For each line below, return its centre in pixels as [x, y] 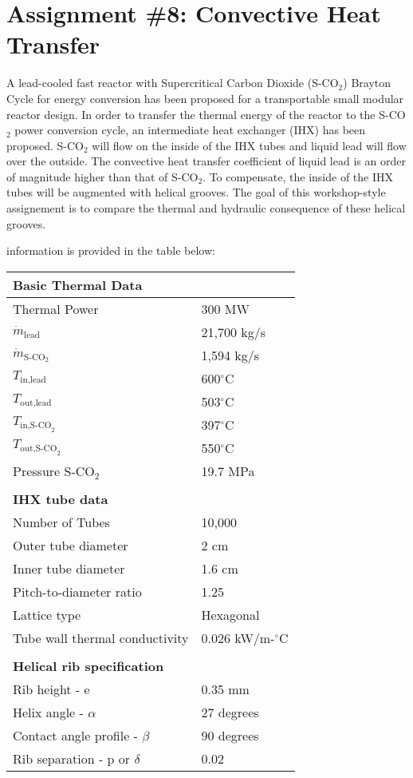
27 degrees [230, 712]
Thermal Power [56, 308]
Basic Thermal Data [78, 284]
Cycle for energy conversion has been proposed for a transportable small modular [205, 98]
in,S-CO [36, 426]
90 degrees [230, 735]
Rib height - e [51, 689]
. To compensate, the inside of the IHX [298, 176]
